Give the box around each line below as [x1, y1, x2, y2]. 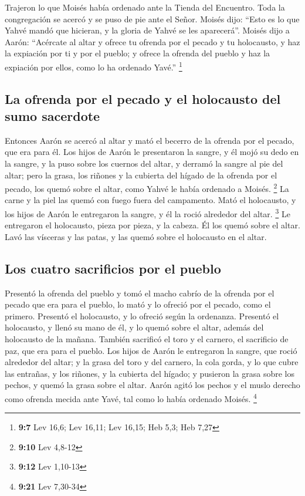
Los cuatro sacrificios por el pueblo [5, 259, 221, 277]
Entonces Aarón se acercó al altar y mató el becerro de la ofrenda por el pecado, [5, 134, 294, 146]
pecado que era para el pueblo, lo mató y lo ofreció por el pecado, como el [5, 298, 271, 311]
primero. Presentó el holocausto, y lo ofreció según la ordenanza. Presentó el [5, 309, 279, 322]
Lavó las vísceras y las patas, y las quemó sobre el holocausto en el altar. [5, 230, 267, 242]
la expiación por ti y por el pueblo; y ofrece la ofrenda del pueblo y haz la [5, 47, 270, 59]
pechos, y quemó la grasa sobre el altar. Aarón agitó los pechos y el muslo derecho [5, 379, 300, 391]
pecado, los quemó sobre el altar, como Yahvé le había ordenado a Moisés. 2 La [5, 181, 289, 194]
